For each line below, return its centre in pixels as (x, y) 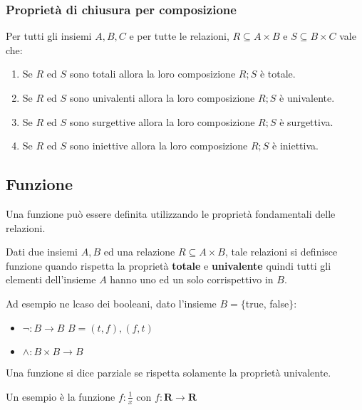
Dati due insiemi (42, 252)
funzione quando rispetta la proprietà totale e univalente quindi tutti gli (169, 265)
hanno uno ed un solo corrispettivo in (192, 279)
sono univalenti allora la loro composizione (162, 98)
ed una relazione (139, 252)
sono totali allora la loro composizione (152, 74)
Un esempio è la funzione (61, 396)
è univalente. (307, 98)
